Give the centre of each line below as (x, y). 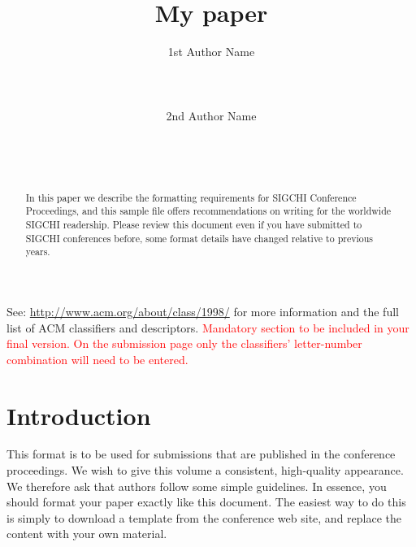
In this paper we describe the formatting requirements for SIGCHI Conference (191, 197)
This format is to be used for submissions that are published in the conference (201, 454)
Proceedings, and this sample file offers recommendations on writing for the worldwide (208, 211)
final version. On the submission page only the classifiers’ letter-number (184, 343)
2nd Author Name (211, 115)
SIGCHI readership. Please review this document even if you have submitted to (194, 224)
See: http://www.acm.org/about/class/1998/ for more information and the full (203, 311)
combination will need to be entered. (97, 359)
